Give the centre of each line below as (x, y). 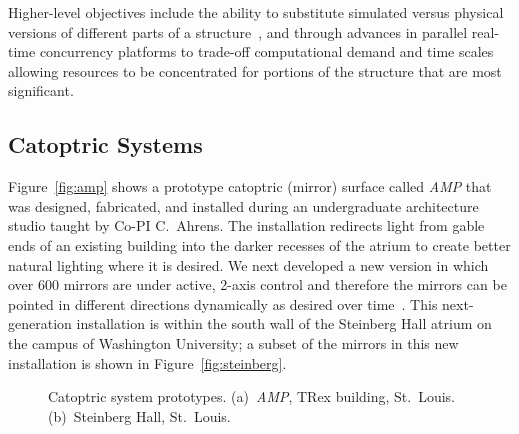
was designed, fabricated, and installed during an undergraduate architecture (243, 205)
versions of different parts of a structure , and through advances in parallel (238, 31)
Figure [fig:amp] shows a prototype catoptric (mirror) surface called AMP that (250, 186)
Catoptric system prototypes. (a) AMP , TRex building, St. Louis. (251, 396)
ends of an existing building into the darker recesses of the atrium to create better (259, 244)
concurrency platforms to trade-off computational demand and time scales (266, 51)
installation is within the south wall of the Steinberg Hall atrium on (284, 323)
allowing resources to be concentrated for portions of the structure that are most (255, 70)
